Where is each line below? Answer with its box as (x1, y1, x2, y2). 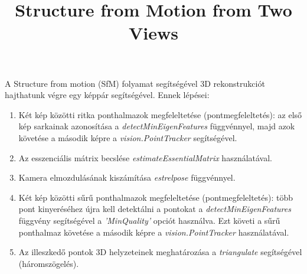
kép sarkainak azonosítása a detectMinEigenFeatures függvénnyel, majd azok (18, 120, 295, 132)
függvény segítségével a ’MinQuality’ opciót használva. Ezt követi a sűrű (18, 214, 280, 226)
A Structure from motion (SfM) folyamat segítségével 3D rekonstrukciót (5, 77, 265, 89)
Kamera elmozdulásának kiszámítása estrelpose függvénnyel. (18, 171, 236, 184)
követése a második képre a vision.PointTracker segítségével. (18, 131, 237, 143)
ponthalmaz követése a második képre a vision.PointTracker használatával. (18, 226, 289, 238)
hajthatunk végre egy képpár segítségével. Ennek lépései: (5, 89, 210, 101)
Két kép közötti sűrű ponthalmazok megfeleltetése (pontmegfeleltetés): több (18, 191, 293, 203)
